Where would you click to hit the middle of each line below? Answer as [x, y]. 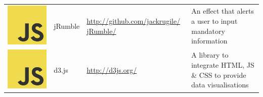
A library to [210, 55]
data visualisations [220, 85]
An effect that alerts [223, 11]
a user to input [214, 21]
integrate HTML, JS [223, 65]
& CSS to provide [219, 75]
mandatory [208, 31]
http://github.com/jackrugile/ [134, 21]
